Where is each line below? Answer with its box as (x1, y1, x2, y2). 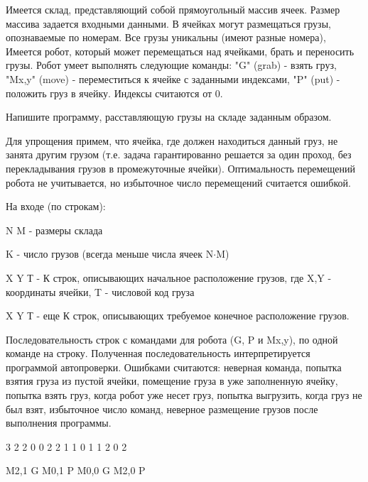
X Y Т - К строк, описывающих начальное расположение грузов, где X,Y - (6, 270, 332, 285)
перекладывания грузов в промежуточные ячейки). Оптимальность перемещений (6, 160, 355, 175)
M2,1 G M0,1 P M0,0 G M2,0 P (6, 463, 146, 478)
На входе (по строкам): (6, 199, 106, 214)
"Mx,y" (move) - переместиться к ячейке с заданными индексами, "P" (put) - (6, 71, 340, 86)
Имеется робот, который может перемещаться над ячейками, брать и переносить (6, 43, 355, 58)
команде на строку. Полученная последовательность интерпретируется (6, 346, 310, 361)
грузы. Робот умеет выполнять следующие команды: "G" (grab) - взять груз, (6, 57, 337, 72)
